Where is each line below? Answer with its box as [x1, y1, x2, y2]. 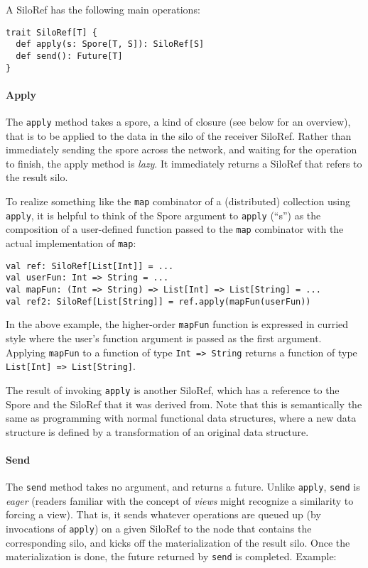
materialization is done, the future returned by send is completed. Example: [6, 549, 337, 564]
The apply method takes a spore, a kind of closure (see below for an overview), [6, 114, 351, 129]
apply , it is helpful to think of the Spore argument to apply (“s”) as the [6, 207, 321, 222]
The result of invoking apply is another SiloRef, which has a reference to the [6, 382, 340, 397]
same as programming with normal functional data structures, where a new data [6, 410, 357, 425]
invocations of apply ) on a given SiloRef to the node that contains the [6, 520, 312, 535]
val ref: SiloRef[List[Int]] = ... [6, 261, 174, 271]
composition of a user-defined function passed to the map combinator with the [6, 222, 344, 236]
